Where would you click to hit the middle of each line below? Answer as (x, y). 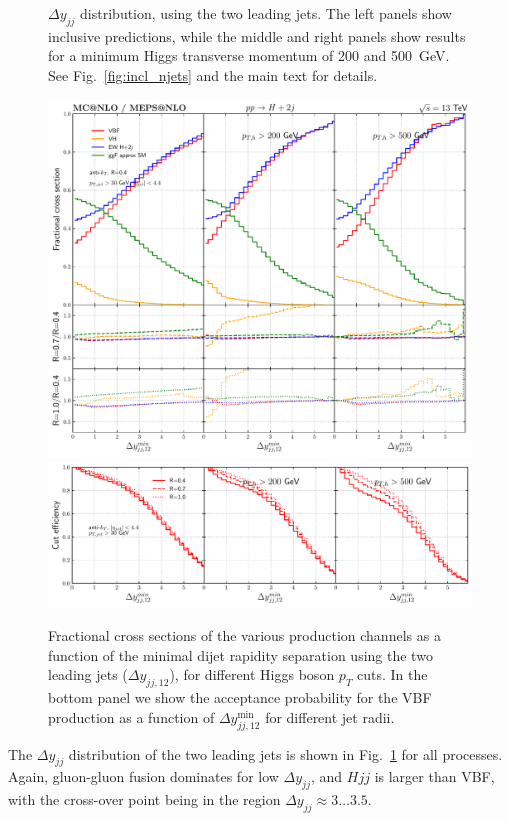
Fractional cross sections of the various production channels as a (244, 635)
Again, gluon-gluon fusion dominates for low (143, 776)
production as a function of (131, 716)
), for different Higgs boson (252, 674)
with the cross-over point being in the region (144, 799)
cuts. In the (392, 674)
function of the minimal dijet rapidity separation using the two (240, 654)
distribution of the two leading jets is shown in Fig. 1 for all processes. (285, 753)
